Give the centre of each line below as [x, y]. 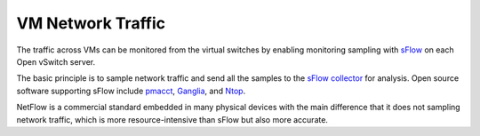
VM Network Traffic [91, 23]
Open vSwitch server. [56, 61]
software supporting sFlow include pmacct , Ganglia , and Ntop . [131, 91]
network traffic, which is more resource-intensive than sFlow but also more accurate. [172, 119]
